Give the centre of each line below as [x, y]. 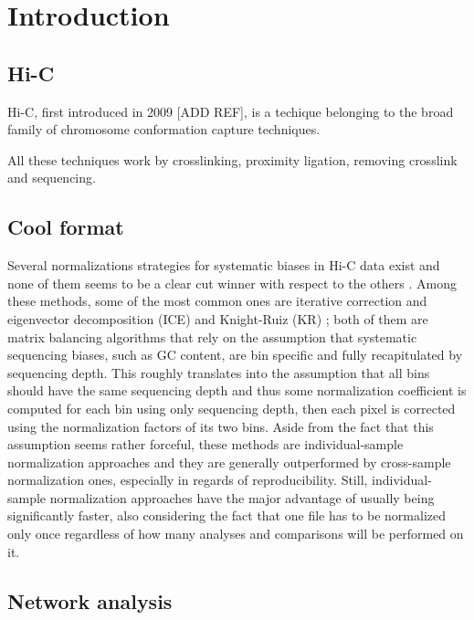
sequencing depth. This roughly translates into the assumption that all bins [219, 372]
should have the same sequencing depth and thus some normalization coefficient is [237, 390]
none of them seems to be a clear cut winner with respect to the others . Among [232, 283]
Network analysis [90, 600]
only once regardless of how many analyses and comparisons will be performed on [236, 534]
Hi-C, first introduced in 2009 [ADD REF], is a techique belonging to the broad [231, 111]
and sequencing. [52, 178]
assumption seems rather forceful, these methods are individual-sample [205, 444]
